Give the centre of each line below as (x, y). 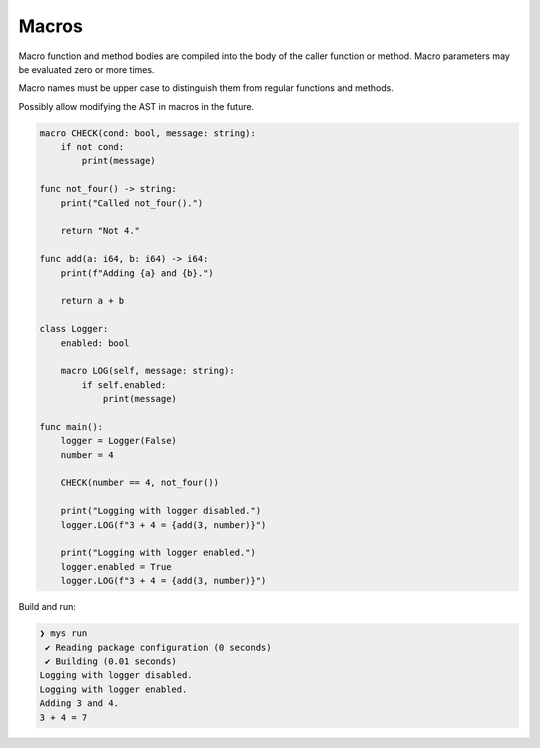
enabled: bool (95, 343)
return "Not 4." (100, 231)
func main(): (71, 426)
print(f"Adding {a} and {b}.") (137, 273)
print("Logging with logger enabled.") (158, 553)
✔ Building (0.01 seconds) (111, 661)
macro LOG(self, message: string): (147, 371)
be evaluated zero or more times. (86, 69)
